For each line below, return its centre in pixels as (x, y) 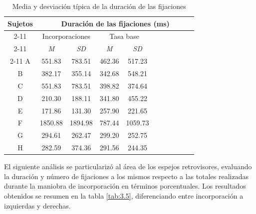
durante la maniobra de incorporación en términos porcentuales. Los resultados (125, 186)
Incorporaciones (66, 36)
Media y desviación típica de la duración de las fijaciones (99, 6)
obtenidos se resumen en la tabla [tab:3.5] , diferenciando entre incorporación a (124, 195)
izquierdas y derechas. (37, 205)
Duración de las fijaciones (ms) (115, 23)
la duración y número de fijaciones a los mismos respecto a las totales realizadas (126, 176)
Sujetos (20, 23)
